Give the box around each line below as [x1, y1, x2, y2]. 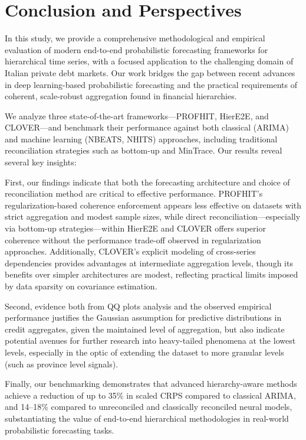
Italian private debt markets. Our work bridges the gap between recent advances [5, 66, 295, 79]
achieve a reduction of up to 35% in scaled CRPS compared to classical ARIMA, [5, 389, 296, 401]
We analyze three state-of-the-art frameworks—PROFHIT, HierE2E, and [5, 109, 269, 122]
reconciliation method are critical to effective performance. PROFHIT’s [5, 187, 263, 200]
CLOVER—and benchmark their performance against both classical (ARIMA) [5, 121, 289, 133]
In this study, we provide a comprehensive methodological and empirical [5, 32, 265, 44]
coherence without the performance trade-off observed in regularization [5, 233, 261, 246]
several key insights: [5, 156, 77, 168]
